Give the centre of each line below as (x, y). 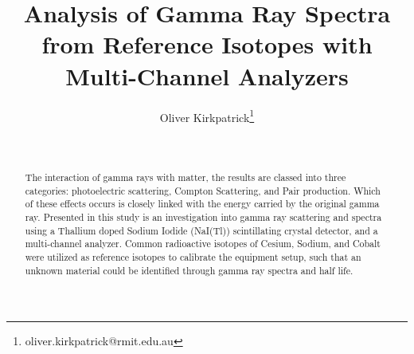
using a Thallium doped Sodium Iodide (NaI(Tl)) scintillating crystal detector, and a (201, 230)
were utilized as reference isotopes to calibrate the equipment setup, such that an (193, 257)
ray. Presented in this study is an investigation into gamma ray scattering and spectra (203, 217)
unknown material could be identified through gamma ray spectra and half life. (189, 270)
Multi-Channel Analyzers (207, 75)
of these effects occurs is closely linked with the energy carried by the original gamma (202, 204)
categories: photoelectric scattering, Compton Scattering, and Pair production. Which (203, 190)
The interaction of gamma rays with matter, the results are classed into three (186, 177)
